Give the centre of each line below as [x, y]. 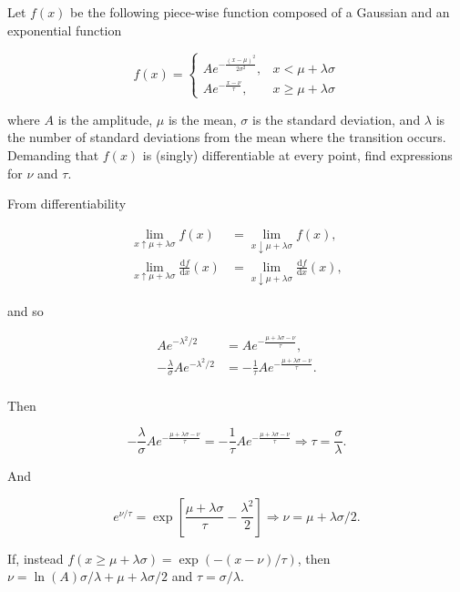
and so [26, 310]
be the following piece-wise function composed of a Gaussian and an [260, 12]
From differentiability [67, 204]
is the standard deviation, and [337, 119]
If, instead [36, 558]
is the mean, [202, 119]
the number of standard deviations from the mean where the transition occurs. [227, 137]
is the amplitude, [105, 119]
